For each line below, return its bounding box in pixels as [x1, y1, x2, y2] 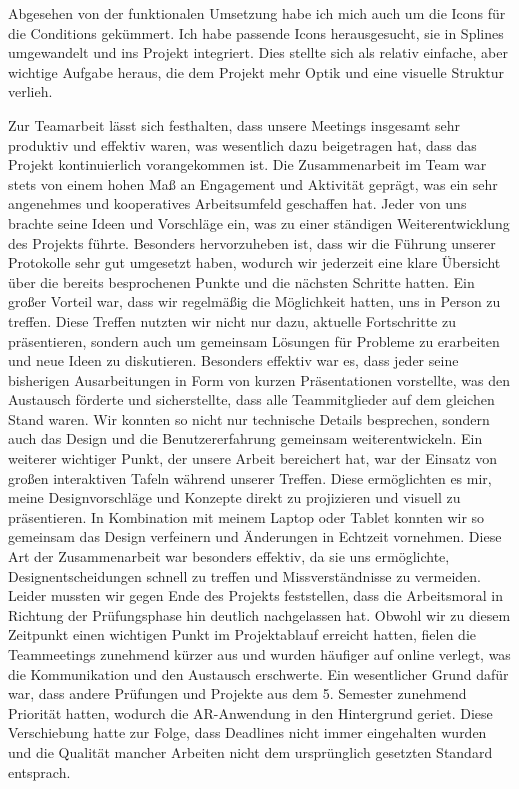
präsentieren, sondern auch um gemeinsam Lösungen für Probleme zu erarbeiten [8, 330, 500, 351]
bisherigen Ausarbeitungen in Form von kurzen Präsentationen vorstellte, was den [8, 369, 510, 390]
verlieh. [8, 81, 53, 102]
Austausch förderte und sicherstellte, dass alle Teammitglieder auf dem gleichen [8, 389, 495, 410]
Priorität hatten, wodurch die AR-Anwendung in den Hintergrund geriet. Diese [8, 702, 493, 723]
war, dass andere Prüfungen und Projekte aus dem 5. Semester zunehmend [8, 683, 467, 704]
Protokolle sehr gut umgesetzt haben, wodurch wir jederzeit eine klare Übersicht [8, 252, 501, 273]
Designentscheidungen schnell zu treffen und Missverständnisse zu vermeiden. [8, 565, 482, 586]
